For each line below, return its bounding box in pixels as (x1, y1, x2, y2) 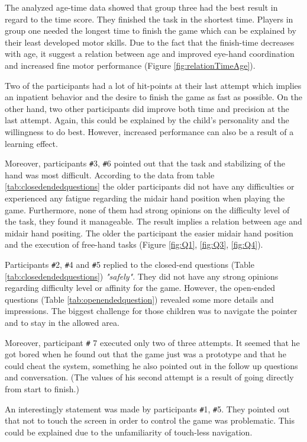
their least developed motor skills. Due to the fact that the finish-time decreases (5, 36, 295, 48)
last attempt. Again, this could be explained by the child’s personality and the (5, 114, 289, 126)
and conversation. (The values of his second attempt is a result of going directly (5, 371, 294, 383)
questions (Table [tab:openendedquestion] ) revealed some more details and (5, 293, 274, 305)
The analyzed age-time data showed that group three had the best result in (5, 1, 278, 13)
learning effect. (5, 137, 58, 149)
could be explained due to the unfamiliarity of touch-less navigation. (5, 425, 253, 438)
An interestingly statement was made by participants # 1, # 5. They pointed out (5, 402, 290, 415)
